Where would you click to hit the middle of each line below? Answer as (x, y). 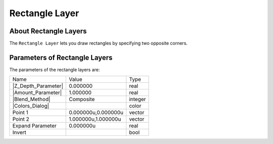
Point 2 (21, 119)
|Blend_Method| (31, 100)
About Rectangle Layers (48, 31)
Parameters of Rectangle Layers (61, 57)
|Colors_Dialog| (31, 106)
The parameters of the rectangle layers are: (55, 69)
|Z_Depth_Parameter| (38, 86)
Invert (19, 132)
